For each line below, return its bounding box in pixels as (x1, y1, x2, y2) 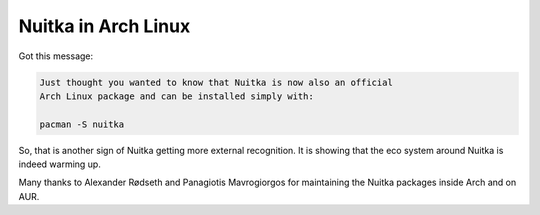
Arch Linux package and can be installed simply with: (39, 90, 314, 102)
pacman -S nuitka (39, 118, 125, 130)
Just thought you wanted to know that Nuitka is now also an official (39, 76, 394, 88)
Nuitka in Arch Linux (18, 15, 191, 37)
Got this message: (18, 50, 94, 62)
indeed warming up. (18, 158, 102, 170)
